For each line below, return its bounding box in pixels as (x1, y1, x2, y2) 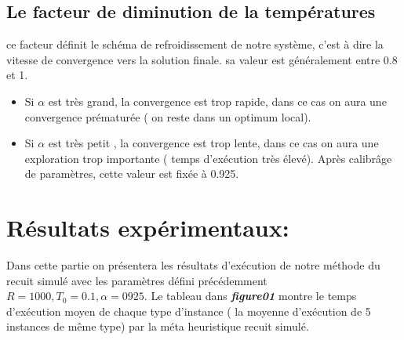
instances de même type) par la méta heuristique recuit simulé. (6, 318, 309, 335)
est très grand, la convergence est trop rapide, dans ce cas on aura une (48, 92, 387, 109)
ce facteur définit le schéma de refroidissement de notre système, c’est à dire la (6, 36, 384, 52)
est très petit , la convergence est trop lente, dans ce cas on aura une (48, 135, 379, 151)
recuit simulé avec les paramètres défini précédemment (6, 272, 268, 288)
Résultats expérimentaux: (6, 212, 289, 244)
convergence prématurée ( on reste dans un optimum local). (24, 108, 311, 125)
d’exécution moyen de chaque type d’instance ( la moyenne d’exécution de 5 (6, 302, 371, 319)
